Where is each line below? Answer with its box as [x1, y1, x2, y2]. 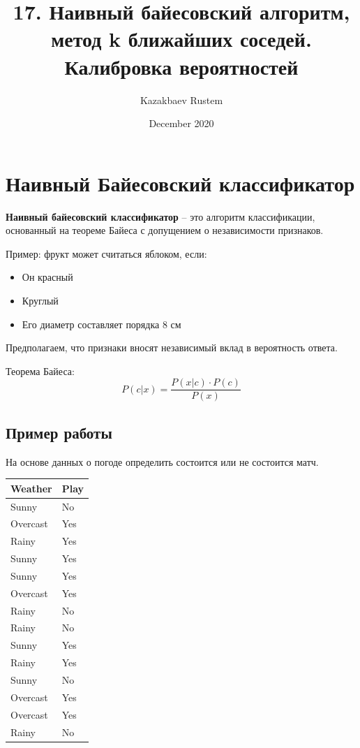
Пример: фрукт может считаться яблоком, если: [6, 246, 207, 261]
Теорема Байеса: [6, 363, 75, 378]
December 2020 [149, 116, 214, 131]
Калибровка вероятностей [64, 52, 299, 80]
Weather [10, 481, 52, 495]
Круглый [22, 293, 59, 307]
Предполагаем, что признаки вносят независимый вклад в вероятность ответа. [6, 340, 338, 355]
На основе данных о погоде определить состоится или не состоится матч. [6, 454, 319, 469]
